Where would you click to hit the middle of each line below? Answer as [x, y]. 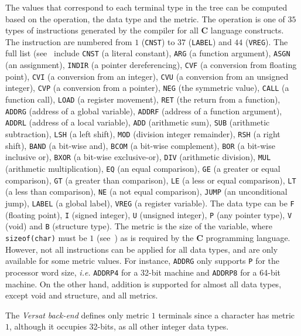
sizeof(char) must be [46, 237]
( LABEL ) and [210, 41]
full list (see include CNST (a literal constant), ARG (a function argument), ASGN [148, 53]
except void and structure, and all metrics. [82, 295]
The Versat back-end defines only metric [77, 315]
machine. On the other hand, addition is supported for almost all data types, [143, 284]
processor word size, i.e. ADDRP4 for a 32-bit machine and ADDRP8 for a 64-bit [143, 272]
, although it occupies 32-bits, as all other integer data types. [119, 326]
